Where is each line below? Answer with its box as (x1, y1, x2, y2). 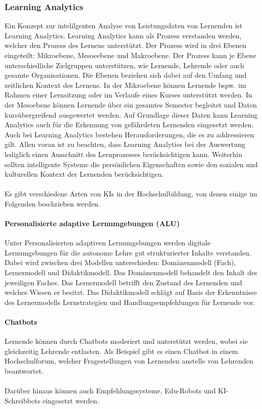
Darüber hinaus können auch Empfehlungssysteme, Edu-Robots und (5, 385, 216, 396)
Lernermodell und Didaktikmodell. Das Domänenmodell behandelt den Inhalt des (5, 267, 257, 278)
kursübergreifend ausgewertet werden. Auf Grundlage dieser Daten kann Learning (5, 109, 258, 120)
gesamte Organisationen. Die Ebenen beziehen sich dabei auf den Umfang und (5, 70, 247, 80)
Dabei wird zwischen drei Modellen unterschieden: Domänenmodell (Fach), (5, 257, 236, 268)
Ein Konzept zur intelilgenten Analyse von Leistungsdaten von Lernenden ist (5, 20, 243, 31)
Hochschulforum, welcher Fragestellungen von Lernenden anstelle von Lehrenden (5, 355, 253, 366)
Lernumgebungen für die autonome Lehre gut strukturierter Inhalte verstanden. (5, 247, 251, 258)
